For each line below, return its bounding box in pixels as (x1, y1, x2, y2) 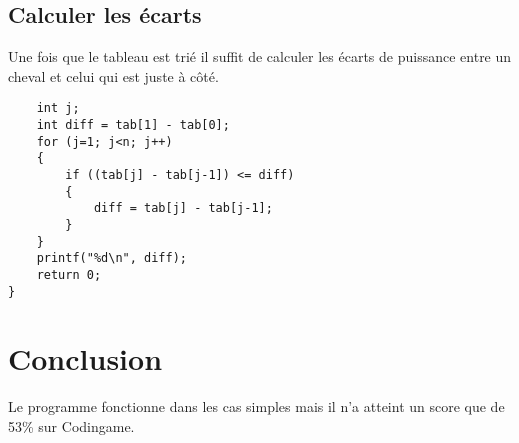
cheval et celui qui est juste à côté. (8, 65, 219, 86)
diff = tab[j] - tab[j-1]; (93, 201, 273, 216)
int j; (36, 101, 80, 116)
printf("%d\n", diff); (36, 251, 187, 266)
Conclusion (8, 338, 163, 379)
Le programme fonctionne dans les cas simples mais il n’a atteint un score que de (8, 396, 505, 417)
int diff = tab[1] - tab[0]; (36, 118, 230, 133)
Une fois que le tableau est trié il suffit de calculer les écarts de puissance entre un (8, 46, 512, 67)
